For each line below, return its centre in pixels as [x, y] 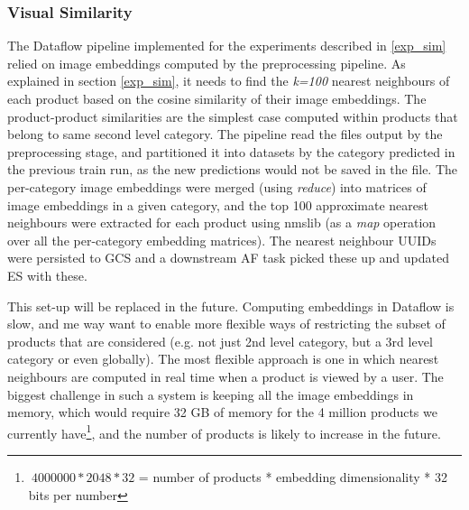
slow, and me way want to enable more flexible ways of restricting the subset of [226, 324]
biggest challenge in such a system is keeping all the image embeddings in [211, 394]
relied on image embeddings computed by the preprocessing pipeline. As [207, 63]
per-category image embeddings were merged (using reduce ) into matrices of [217, 186]
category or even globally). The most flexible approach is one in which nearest [223, 359]
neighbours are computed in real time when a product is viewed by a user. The [225, 376]
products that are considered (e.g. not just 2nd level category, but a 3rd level [220, 341]
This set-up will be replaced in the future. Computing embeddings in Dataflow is [231, 306]
